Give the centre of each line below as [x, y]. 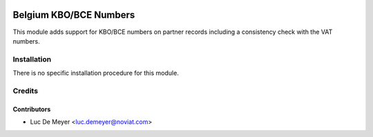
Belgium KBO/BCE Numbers [74, 15]
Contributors [32, 109]
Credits [25, 91]
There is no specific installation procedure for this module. [96, 73]
